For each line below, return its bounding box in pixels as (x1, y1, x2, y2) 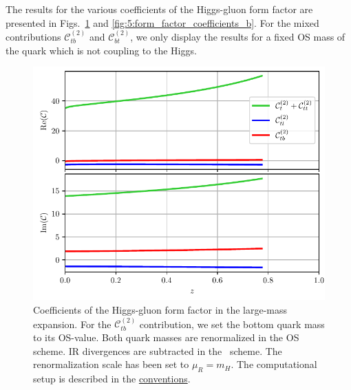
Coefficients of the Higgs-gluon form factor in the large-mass (33, 302, 288, 316)
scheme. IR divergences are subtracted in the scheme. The (33, 343, 282, 358)
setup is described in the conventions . (33, 371, 191, 385)
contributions (6, 30, 61, 43)
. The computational (231, 357, 317, 371)
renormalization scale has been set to (33, 357, 189, 371)
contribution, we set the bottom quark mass (139, 316, 325, 331)
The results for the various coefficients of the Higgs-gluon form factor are (6, 2, 313, 16)
